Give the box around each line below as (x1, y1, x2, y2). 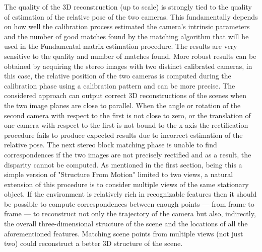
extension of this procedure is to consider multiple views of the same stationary (4, 179, 249, 189)
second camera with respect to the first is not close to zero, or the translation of (4, 110, 251, 120)
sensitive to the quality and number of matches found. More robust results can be (4, 50, 256, 61)
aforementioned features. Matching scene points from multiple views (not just (4, 228, 243, 238)
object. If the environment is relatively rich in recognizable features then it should (4, 189, 257, 199)
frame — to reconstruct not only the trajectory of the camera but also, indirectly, (4, 208, 256, 219)
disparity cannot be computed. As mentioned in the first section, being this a (4, 159, 242, 170)
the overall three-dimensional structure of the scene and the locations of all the (4, 218, 248, 229)
